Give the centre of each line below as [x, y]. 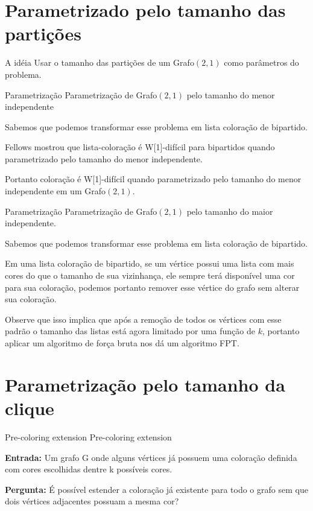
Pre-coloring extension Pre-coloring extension [88, 436]
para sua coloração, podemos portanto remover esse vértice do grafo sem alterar [152, 287]
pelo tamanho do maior [230, 211]
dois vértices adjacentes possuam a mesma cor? [92, 501]
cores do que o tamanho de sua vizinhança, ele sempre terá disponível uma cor [150, 275]
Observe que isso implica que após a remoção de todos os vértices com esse [143, 319]
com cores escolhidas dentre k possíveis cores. [89, 469]
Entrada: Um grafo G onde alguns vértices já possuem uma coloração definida [151, 457]
